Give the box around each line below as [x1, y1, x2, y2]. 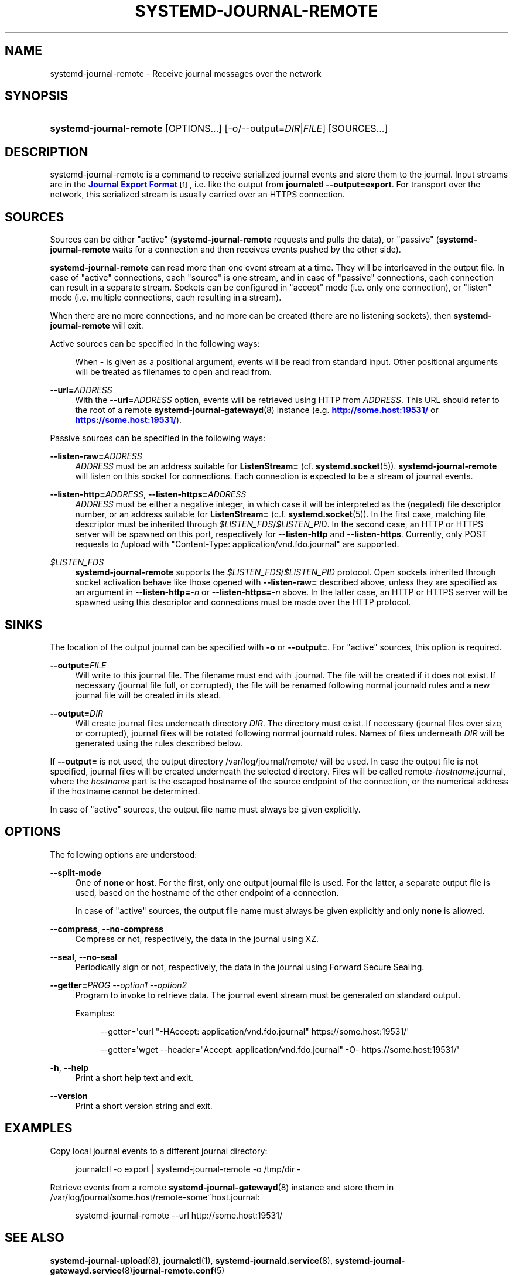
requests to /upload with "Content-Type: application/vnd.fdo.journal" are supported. [75, 539, 399, 550]
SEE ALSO [5, 1230, 64, 1246]
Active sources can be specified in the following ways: [50, 339, 260, 349]
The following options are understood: [50, 849, 197, 859]
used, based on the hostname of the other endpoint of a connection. [75, 887, 339, 898]
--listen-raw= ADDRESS [50, 451, 142, 462]
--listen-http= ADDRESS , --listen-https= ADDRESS [50, 489, 247, 500]
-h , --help [50, 1062, 89, 1073]
